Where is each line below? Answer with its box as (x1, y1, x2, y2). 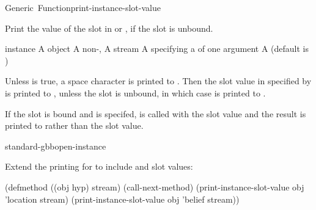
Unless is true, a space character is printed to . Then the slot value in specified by (5, 74, 312, 87)
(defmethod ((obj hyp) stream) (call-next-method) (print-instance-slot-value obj (5, 180, 304, 193)
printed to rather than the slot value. (5, 119, 144, 132)
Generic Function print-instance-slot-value (5, 1, 161, 13)
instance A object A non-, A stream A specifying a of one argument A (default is (5, 42, 309, 55)
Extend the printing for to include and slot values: (5, 160, 193, 173)
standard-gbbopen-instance (5, 139, 106, 152)
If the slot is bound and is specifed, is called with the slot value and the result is (5, 107, 306, 120)
